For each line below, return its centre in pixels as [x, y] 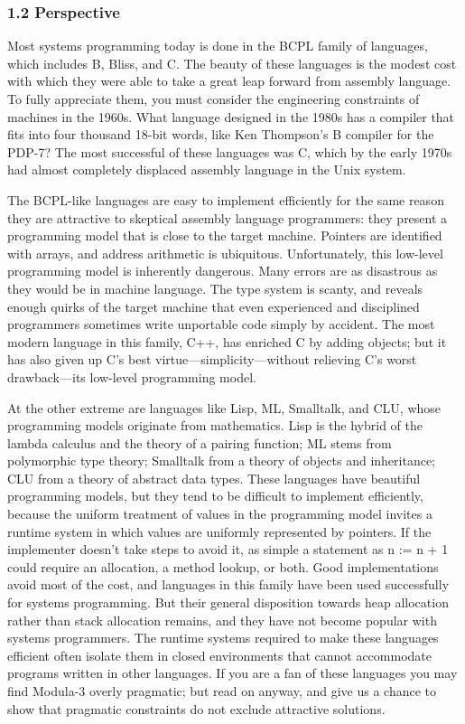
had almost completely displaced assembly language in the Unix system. [207, 169]
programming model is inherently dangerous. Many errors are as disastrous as [223, 271]
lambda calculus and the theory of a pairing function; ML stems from [200, 442]
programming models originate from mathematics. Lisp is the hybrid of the [215, 425]
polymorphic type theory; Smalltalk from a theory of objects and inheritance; [221, 461]
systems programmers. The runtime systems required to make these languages [223, 638]
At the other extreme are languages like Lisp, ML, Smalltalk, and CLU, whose [224, 407]
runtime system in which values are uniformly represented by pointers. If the [219, 531]
